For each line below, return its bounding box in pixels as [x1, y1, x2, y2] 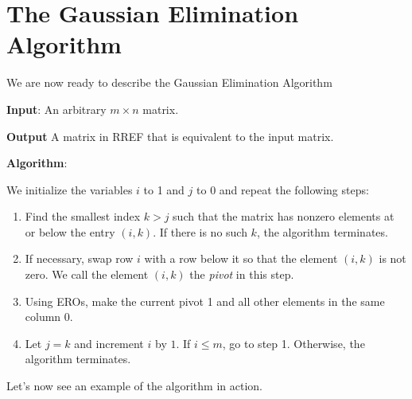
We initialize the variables [6, 181, 133, 198]
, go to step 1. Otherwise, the [222, 334, 365, 351]
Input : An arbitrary [6, 100, 107, 117]
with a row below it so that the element [144, 250, 338, 267]
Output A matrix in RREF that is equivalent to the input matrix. [6, 127, 334, 144]
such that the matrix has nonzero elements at [173, 208, 395, 225]
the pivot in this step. [189, 266, 294, 283]
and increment [74, 334, 144, 351]
